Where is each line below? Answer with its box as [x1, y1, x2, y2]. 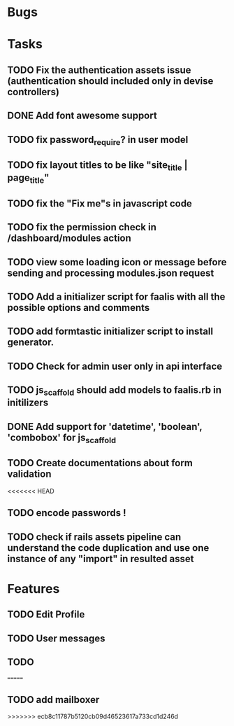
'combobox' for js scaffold [7, 431, 117, 445]
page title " [7, 172, 50, 186]
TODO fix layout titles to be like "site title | [7, 159, 188, 173]
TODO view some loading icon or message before [7, 256, 227, 268]
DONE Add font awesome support [7, 110, 157, 122]
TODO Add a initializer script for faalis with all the [7, 291, 226, 303]
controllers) [7, 85, 60, 98]
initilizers [7, 397, 49, 409]
